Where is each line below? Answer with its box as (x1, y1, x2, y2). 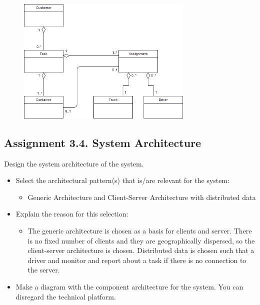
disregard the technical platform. (15, 291, 116, 301)
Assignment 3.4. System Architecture (4, 134, 201, 150)
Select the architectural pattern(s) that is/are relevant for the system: (15, 175, 229, 185)
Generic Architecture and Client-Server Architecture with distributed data (27, 191, 256, 202)
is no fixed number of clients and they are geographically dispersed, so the (27, 235, 255, 245)
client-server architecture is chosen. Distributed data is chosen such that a (27, 245, 254, 255)
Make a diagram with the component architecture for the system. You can (15, 281, 243, 292)
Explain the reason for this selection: (15, 208, 128, 219)
